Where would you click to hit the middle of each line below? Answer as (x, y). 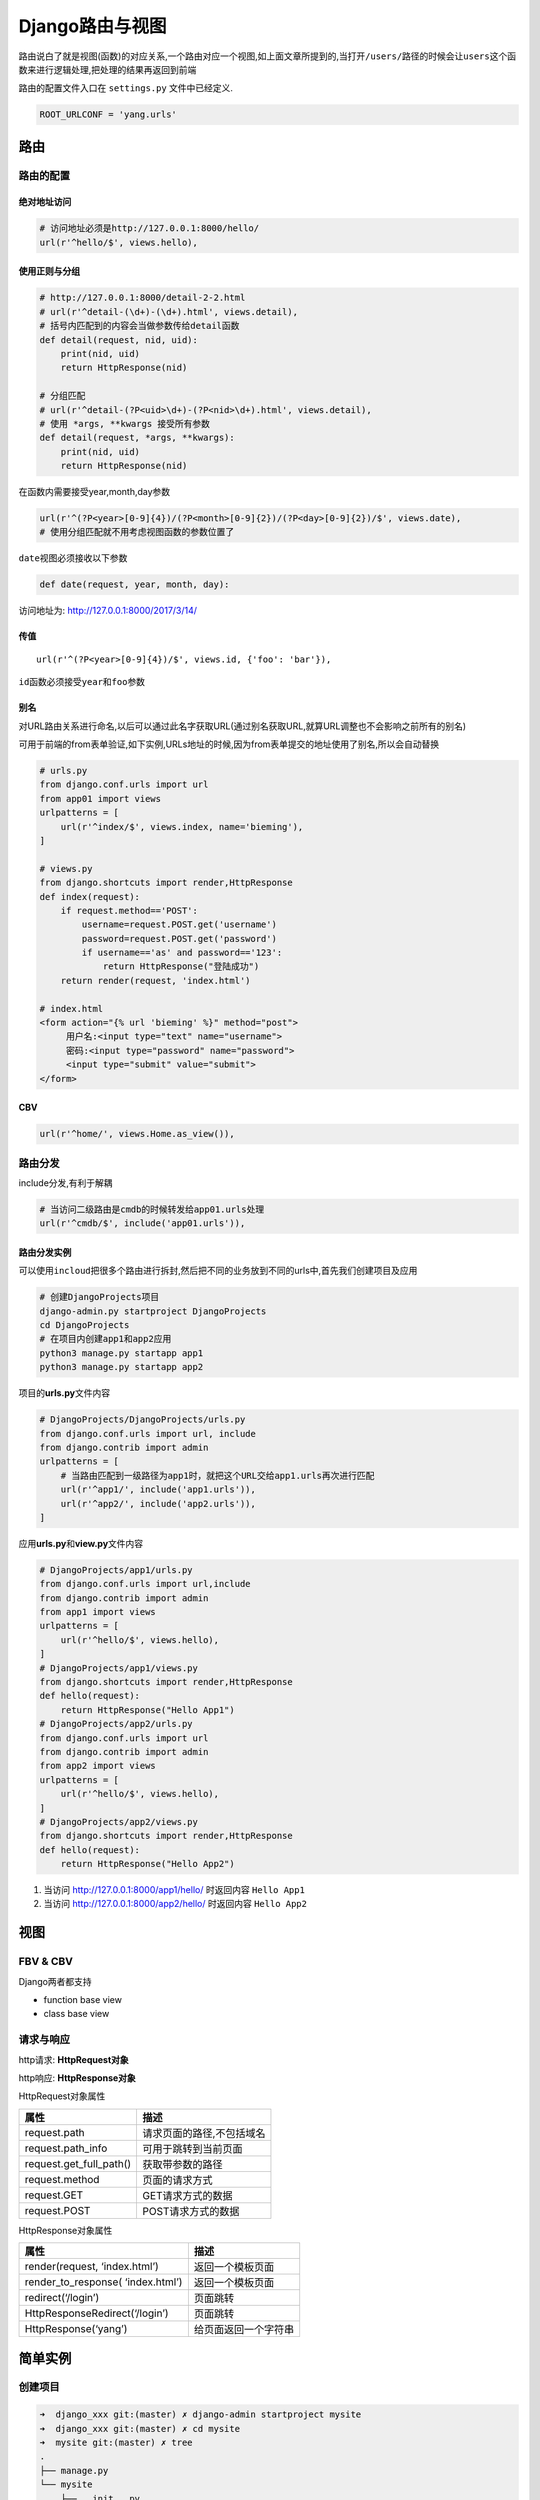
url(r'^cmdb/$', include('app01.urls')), (142, 1223)
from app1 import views (98, 1612)
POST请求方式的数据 (191, 2211)
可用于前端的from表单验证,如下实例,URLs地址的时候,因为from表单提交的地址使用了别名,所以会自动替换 (229, 744)
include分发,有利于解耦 (66, 1182)
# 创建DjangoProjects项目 (99, 1297)
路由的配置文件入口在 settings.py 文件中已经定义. (126, 88)
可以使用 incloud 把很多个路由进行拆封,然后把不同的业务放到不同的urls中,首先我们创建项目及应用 (218, 1271)
